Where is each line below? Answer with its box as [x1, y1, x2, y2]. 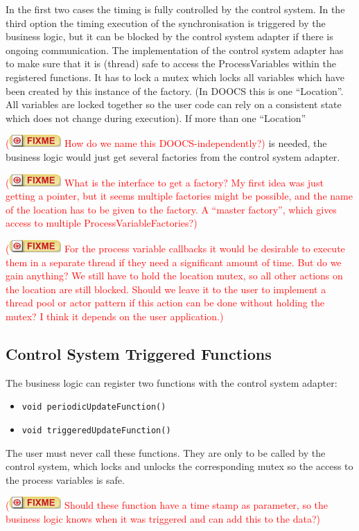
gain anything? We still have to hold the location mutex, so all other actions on [6, 268, 343, 283]
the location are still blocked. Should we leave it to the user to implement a [6, 281, 326, 296]
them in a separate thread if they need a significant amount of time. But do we [6, 254, 342, 269]
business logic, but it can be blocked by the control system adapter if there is [6, 29, 333, 44]
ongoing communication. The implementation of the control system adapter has [6, 42, 344, 57]
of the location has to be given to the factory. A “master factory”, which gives [6, 202, 337, 216]
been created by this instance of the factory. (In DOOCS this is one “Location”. [6, 83, 344, 98]
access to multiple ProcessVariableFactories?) [6, 216, 198, 230]
